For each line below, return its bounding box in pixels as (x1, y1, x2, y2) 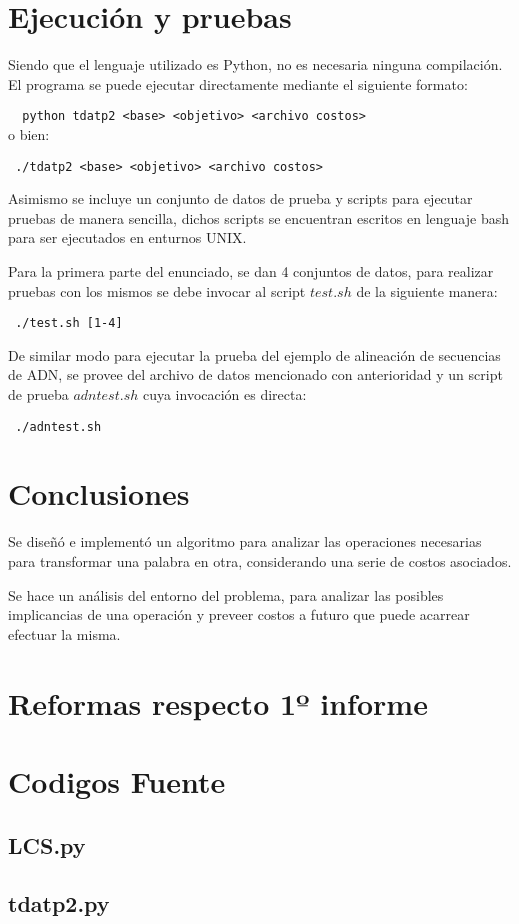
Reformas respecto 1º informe (8, 682, 428, 723)
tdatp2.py (8, 888, 110, 919)
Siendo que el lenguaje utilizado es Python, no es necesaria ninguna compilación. (8, 54, 503, 75)
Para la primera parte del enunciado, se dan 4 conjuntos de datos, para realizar (8, 261, 494, 281)
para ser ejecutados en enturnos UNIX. (8, 227, 247, 248)
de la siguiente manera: (356, 280, 498, 301)
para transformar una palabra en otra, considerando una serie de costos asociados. (8, 551, 512, 571)
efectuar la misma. (8, 623, 121, 644)
